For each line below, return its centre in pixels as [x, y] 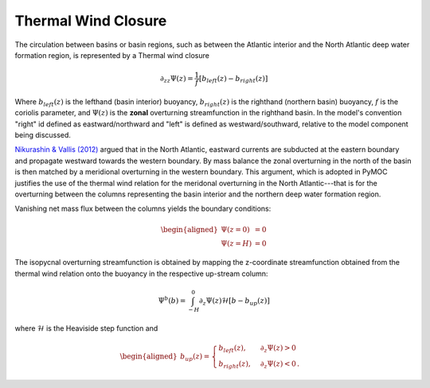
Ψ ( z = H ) [236, 243]
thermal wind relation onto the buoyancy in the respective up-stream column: [141, 274]
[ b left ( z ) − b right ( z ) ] [233, 80]
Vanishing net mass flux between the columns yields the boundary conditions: [143, 209]
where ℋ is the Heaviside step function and [86, 328]
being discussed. [43, 135]
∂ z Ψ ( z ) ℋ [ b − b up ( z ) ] [235, 301]
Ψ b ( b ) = [172, 300]
